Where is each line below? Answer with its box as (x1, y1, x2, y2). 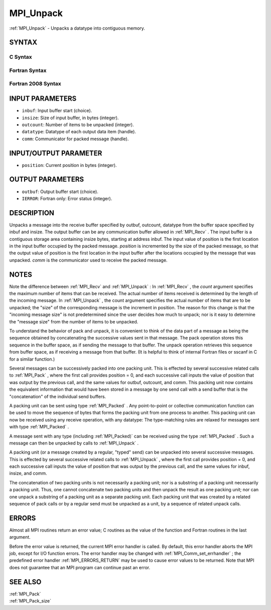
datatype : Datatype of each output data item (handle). (22, 129, 137, 135)
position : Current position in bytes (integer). (22, 162, 117, 168)
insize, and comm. (9, 470, 47, 476)
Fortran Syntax (9, 67, 47, 74)
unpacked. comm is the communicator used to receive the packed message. (9, 257, 168, 263)
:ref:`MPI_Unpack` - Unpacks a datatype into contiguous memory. (9, 25, 146, 31)
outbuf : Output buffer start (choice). (22, 189, 99, 195)
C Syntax (9, 53, 32, 60)
